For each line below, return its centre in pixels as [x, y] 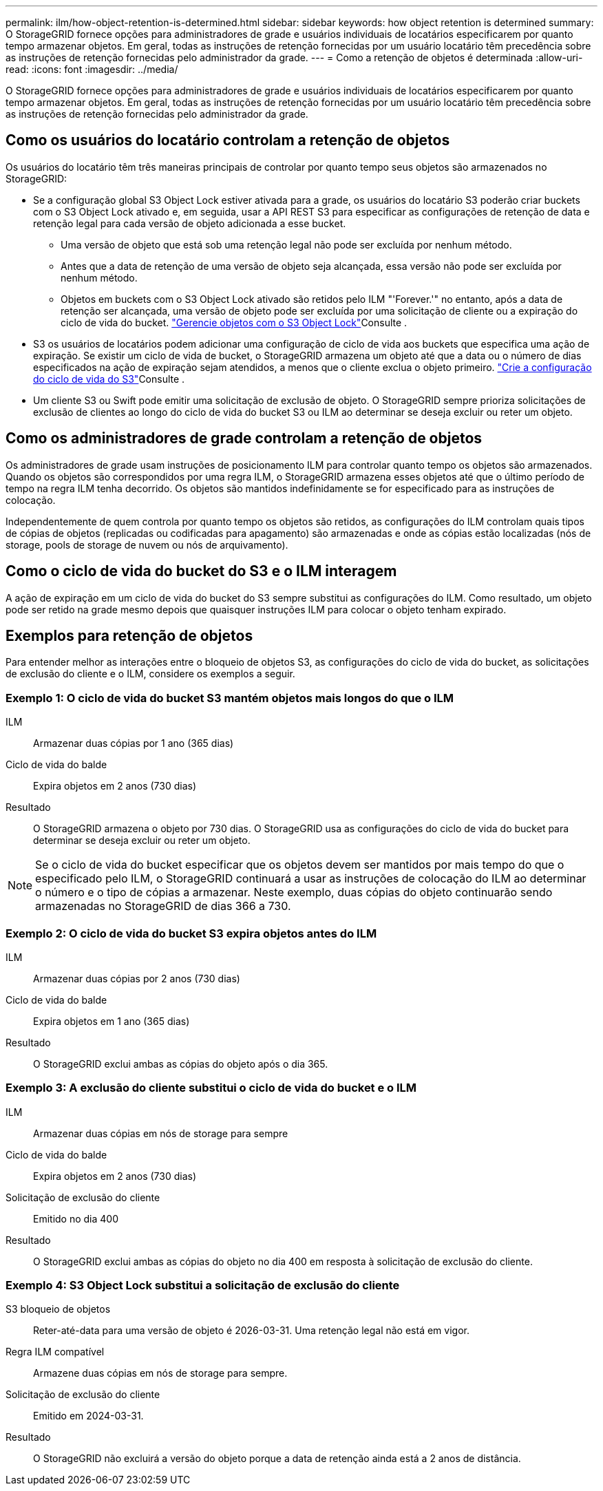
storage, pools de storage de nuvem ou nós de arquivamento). [147, 544]
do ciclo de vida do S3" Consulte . [109, 379]
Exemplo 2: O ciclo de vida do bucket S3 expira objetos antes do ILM [191, 933]
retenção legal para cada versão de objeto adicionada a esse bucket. [190, 223]
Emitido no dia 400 [76, 1218]
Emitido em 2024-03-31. [88, 1416]
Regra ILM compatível [55, 1352]
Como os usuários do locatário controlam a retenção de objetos [228, 140]
